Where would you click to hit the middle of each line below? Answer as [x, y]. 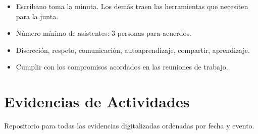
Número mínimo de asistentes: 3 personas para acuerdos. [104, 33]
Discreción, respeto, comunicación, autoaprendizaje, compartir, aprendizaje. [133, 50]
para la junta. [37, 16]
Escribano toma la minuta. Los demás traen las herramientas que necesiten [132, 6]
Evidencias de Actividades [97, 102]
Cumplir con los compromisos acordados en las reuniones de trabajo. [122, 67]
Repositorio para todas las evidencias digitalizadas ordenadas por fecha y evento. [129, 126]
